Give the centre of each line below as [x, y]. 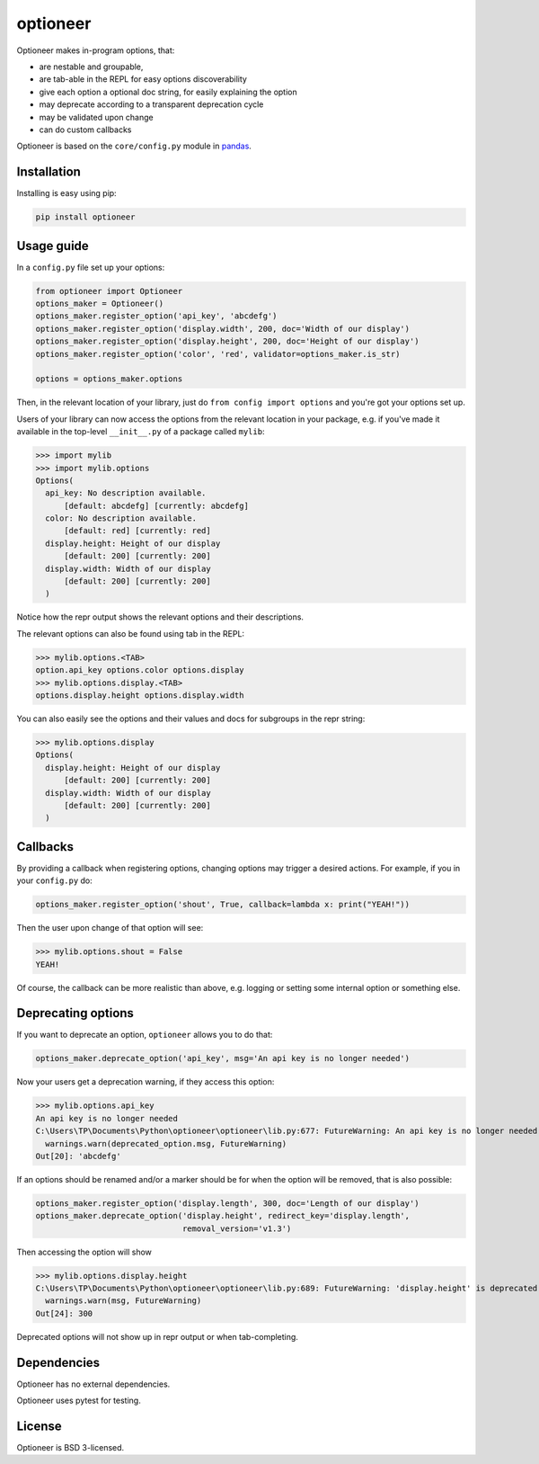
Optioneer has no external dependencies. [93, 1384]
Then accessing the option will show [84, 1252]
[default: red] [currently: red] [137, 531]
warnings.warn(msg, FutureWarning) [124, 1301]
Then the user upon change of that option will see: [110, 928]
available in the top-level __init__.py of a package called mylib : [141, 432]
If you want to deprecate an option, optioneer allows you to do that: [145, 1035]
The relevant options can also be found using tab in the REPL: [131, 633]
